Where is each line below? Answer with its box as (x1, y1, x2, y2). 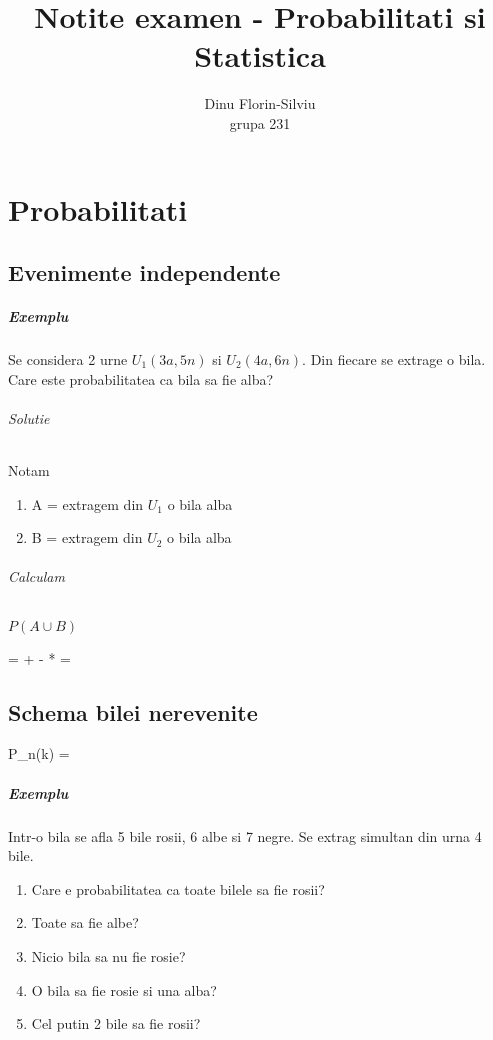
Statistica (194, 35, 326, 76)
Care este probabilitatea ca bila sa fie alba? (8, 368, 274, 389)
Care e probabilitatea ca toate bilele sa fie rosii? (31, 878, 325, 899)
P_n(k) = (8, 743, 70, 764)
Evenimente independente (8, 257, 281, 288)
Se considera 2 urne (8, 349, 128, 370)
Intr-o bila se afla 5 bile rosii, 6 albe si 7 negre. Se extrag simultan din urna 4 (8, 825, 482, 846)
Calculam (8, 566, 65, 587)
